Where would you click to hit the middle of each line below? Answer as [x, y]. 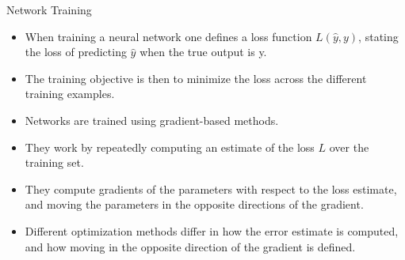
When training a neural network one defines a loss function [168, 36]
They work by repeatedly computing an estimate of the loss [170, 147]
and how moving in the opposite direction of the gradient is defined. [190, 246]
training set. [54, 162]
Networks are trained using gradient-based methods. [152, 120]
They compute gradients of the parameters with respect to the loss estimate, [211, 188]
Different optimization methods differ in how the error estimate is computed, [212, 230]
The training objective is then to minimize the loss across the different [196, 78]
